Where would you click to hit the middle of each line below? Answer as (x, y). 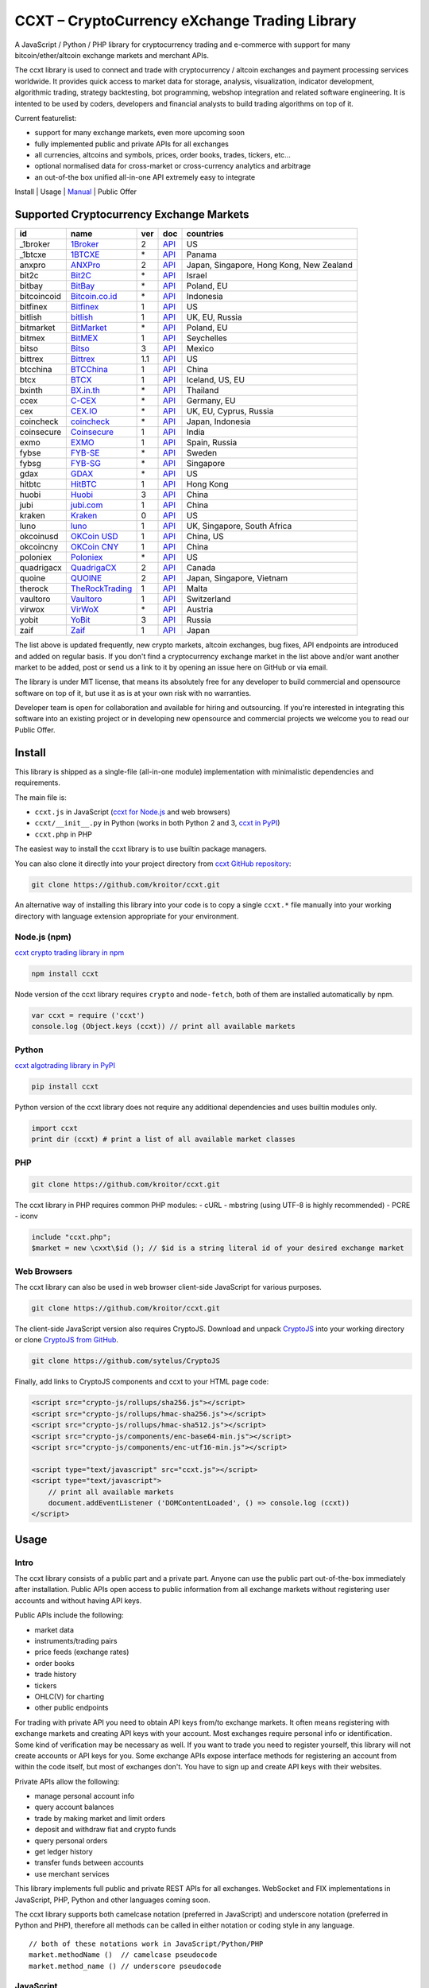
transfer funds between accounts (89, 1863)
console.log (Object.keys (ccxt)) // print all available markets (163, 1027)
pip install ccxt (65, 1087)
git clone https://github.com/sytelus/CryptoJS (126, 1361)
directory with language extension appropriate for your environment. (127, 916)
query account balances (74, 1807)
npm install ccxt (65, 974)
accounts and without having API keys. (78, 1600)
